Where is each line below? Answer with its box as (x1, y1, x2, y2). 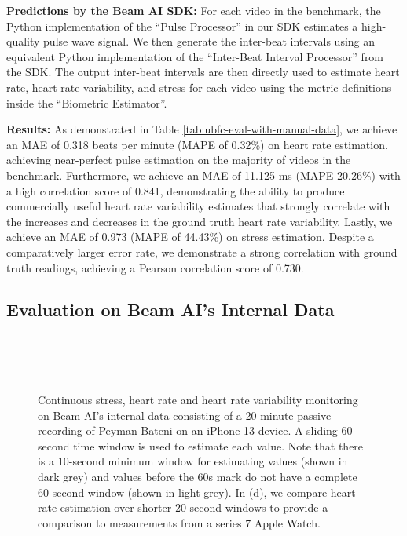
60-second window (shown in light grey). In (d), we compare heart (38, 483, 356, 500)
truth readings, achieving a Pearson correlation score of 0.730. (6, 259, 304, 275)
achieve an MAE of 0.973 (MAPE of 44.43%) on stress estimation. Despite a (6, 228, 374, 245)
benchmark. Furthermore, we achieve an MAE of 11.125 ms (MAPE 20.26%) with (6, 166, 401, 183)
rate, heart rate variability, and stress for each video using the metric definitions (6, 78, 392, 95)
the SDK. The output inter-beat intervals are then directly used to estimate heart (6, 64, 400, 80)
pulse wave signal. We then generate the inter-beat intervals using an (43, 33, 376, 49)
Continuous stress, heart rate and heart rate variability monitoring (38, 392, 358, 408)
